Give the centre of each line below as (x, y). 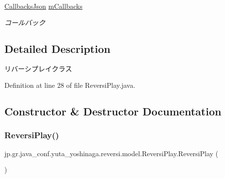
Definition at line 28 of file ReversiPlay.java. (70, 85)
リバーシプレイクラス (38, 69)
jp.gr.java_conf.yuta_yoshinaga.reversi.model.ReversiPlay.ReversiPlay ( (112, 153)
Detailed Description (58, 48)
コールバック (25, 22)
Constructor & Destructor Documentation (113, 111)
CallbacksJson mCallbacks (43, 6)
